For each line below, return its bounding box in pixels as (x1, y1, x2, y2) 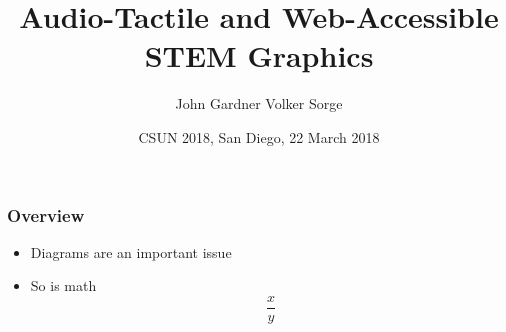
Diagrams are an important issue (30, 241, 232, 262)
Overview (7, 202, 85, 227)
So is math (30, 275, 97, 296)
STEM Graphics (144, 35, 374, 76)
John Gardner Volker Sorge (175, 93, 343, 114)
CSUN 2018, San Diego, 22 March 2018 (138, 126, 380, 147)
